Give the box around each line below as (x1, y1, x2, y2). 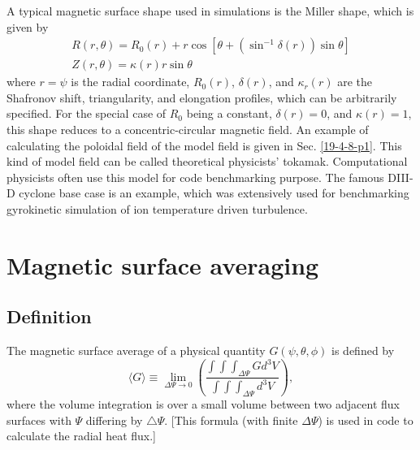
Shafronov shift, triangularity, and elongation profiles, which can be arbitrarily (6, 89, 397, 106)
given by (6, 18, 49, 35)
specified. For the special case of (6, 105, 167, 122)
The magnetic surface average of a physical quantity (6, 342, 266, 359)
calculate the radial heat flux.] (6, 427, 157, 444)
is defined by (331, 342, 395, 359)
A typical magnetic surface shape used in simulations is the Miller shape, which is (6, 2, 414, 19)
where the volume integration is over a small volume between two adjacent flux (6, 396, 400, 413)
